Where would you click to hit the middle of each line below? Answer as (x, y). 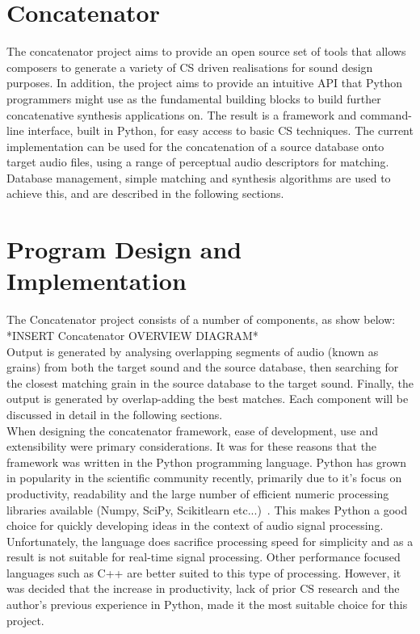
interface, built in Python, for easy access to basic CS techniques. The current (220, 130)
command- (386, 114)
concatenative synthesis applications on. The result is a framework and (182, 114)
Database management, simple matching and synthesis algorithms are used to (199, 177)
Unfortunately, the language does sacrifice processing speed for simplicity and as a (210, 541)
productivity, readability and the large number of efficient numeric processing (198, 493)
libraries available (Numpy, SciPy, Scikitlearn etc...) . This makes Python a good (207, 509)
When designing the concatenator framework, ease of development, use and (192, 430)
